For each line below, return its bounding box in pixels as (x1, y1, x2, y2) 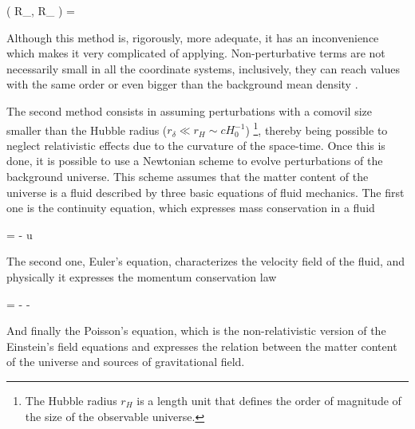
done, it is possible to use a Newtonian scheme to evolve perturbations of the (6, 152, 383, 169)
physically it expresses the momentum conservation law (6, 268, 277, 285)
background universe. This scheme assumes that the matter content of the (6, 168, 369, 184)
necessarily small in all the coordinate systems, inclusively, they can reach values (6, 60, 401, 77)
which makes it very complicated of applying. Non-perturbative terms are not (6, 45, 385, 61)
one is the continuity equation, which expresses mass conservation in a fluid (6, 199, 375, 216)
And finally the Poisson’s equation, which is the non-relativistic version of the (6, 322, 386, 339)
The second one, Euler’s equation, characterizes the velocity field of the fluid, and (6, 253, 405, 270)
